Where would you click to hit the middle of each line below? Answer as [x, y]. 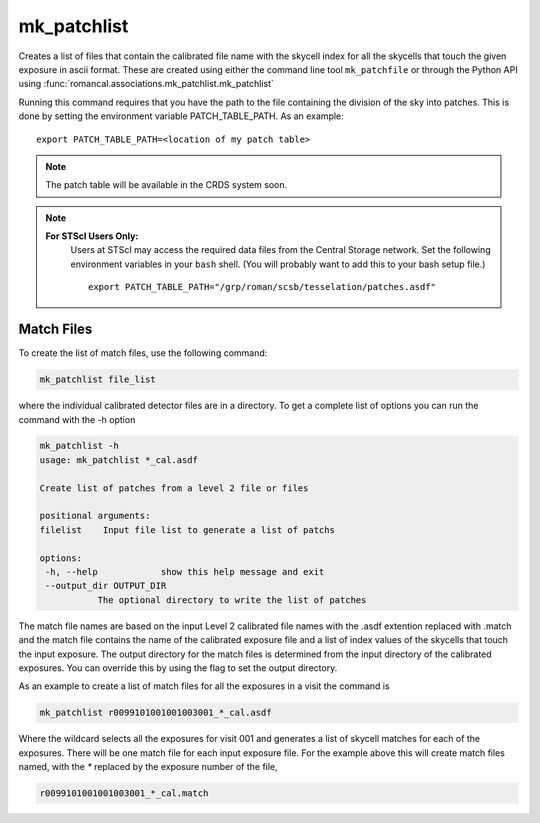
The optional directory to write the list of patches [232, 599]
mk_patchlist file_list [98, 379]
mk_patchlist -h [79, 446]
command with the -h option [77, 419]
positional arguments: [95, 516]
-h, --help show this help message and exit [185, 571]
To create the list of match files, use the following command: [143, 353]
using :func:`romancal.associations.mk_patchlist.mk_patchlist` [146, 84]
